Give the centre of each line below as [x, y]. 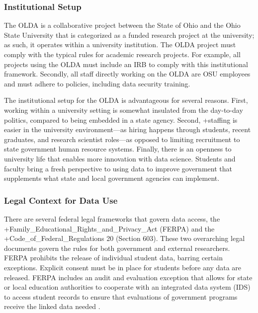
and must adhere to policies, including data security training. [97, 83]
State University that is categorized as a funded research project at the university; [129, 35]
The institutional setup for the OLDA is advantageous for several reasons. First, [126, 100]
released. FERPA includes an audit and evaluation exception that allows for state [128, 277]
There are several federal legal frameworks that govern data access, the [112, 218]
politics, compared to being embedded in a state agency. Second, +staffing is [121, 119]
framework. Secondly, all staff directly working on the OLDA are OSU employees [127, 74]
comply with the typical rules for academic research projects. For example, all [122, 54]
